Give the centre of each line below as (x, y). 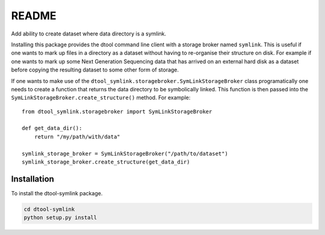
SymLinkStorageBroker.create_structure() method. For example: (101, 98)
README (34, 16)
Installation (32, 179)
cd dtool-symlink (49, 209)
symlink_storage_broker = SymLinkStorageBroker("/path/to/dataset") (125, 154)
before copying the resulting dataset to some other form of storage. (95, 70)
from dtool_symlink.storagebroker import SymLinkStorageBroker (117, 111)
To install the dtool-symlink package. (57, 193)
